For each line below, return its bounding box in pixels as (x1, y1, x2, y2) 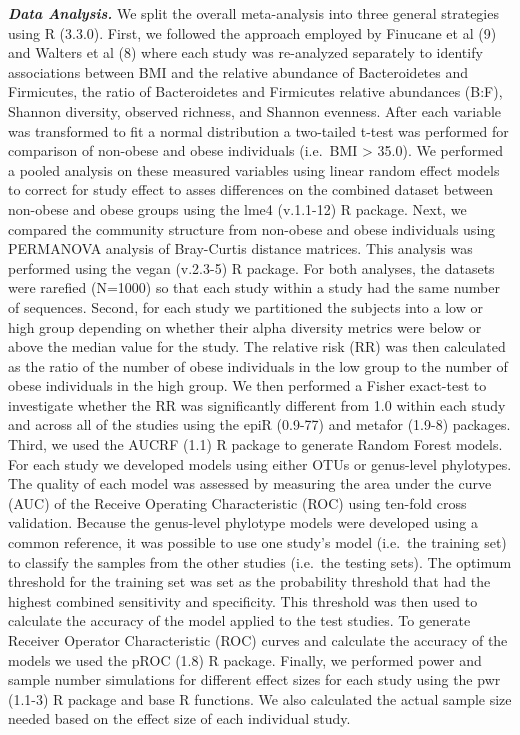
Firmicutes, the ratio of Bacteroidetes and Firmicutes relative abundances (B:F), (8, 81, 503, 102)
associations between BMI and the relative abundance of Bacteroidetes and (8, 61, 469, 82)
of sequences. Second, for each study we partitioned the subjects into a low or (8, 296, 483, 317)
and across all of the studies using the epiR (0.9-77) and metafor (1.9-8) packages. (8, 414, 511, 435)
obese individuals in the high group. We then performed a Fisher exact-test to (8, 375, 487, 396)
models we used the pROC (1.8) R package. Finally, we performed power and (8, 649, 482, 670)
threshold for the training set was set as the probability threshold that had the (8, 571, 491, 592)
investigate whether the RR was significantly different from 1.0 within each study (8, 394, 506, 415)
